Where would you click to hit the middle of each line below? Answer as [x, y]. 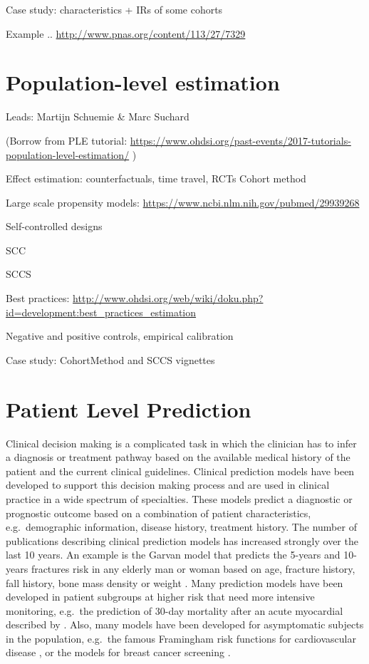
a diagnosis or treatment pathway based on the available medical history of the [178, 457]
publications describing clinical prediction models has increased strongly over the [182, 540]
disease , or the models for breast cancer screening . [118, 652]
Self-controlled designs [54, 226]
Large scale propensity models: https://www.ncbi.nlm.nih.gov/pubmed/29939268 [183, 202]
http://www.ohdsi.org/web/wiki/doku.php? [168, 298]
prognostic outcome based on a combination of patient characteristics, [158, 513]
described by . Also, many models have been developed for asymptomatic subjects [185, 624]
